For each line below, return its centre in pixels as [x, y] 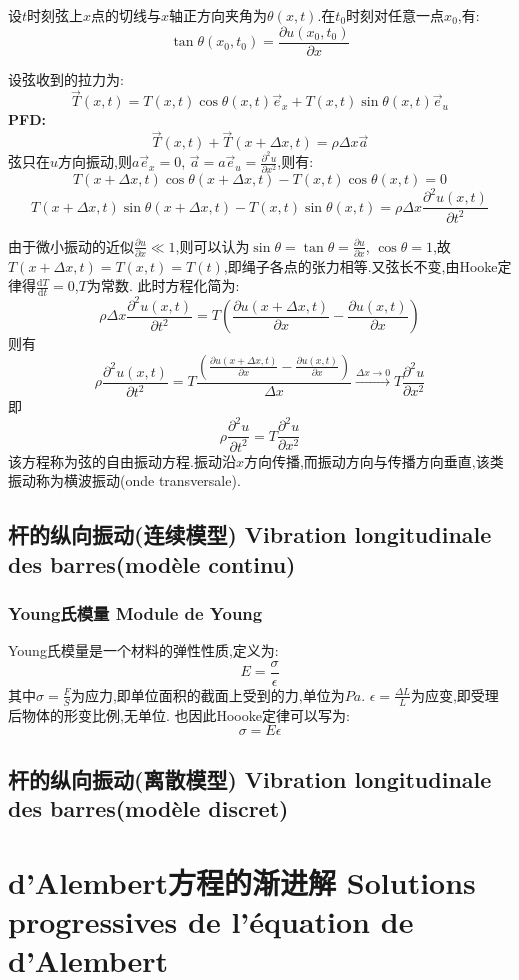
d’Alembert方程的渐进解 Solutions [242, 881]
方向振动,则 [95, 161]
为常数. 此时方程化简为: [163, 285]
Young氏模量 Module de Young [135, 613]
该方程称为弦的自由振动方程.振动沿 [122, 460]
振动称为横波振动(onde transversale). [124, 480]
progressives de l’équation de [211, 920]
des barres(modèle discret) [148, 808]
